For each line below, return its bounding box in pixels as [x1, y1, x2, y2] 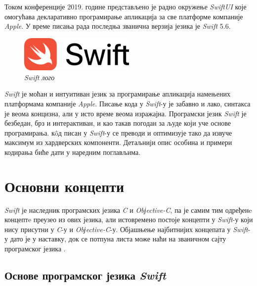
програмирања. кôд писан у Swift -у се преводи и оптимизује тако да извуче [4, 127, 232, 138]
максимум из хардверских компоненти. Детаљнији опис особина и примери [4, 137, 232, 147]
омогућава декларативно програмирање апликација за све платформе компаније [4, 11, 243, 21]
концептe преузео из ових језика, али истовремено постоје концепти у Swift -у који [4, 214, 253, 225]
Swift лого [24, 72, 55, 82]
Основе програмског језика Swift [4, 268, 166, 283]
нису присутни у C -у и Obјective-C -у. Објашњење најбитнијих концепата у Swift [4, 224, 248, 234]
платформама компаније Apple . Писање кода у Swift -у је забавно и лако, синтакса [4, 98, 251, 108]
